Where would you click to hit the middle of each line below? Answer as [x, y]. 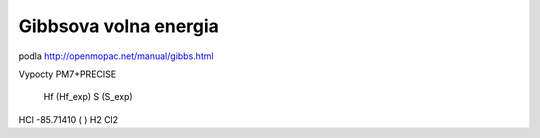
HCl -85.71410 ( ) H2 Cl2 [68, 119]
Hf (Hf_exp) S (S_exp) [88, 97]
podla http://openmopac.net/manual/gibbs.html [116, 56]
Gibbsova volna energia [119, 26]
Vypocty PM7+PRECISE [67, 74]
